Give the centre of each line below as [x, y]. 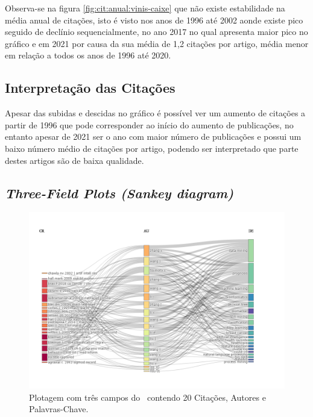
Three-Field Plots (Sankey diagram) [119, 193]
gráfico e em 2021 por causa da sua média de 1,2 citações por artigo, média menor [157, 43]
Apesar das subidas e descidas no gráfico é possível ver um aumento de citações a [155, 113]
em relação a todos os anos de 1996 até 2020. [88, 55]
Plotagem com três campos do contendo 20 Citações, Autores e [147, 397]
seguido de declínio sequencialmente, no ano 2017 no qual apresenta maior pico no [156, 32]
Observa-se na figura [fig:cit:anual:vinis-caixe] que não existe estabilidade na [145, 8]
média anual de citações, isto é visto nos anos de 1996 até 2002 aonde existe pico [154, 20]
